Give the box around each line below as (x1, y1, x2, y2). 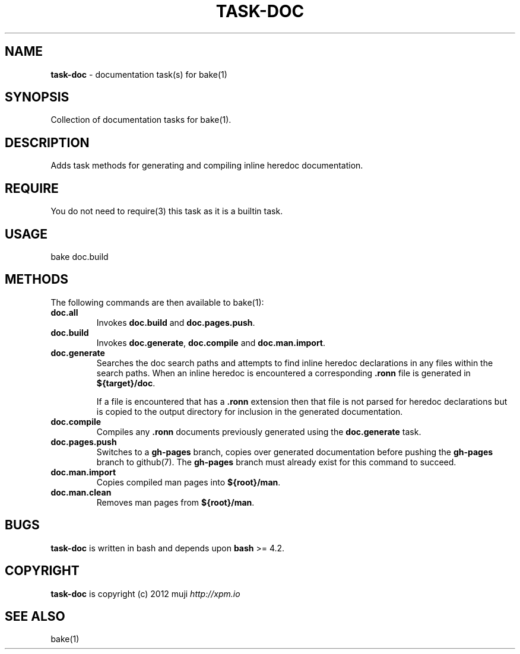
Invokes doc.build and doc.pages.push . (96, 317, 255, 328)
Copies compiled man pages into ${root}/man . (96, 477, 281, 487)
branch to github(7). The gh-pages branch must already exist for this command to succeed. (96, 456, 456, 467)
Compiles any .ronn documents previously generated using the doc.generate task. (96, 426, 421, 437)
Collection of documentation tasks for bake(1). (50, 115, 232, 125)
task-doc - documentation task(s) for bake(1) (50, 69, 227, 80)
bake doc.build (50, 251, 109, 262)
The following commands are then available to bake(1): (50, 297, 264, 307)
